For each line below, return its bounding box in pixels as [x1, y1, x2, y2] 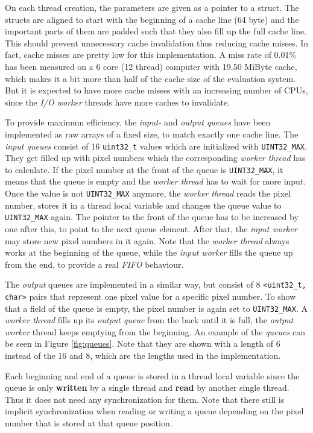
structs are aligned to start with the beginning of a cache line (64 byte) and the [5, 13, 299, 25]
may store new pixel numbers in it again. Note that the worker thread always [5, 234, 289, 247]
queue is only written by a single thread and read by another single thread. [5, 381, 289, 394]
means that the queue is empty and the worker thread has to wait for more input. [5, 175, 306, 188]
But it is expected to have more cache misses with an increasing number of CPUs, [5, 84, 308, 96]
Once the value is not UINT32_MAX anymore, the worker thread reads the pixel [5, 187, 291, 200]
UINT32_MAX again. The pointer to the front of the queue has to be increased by [5, 210, 299, 223]
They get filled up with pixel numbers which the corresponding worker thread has [5, 151, 306, 164]
